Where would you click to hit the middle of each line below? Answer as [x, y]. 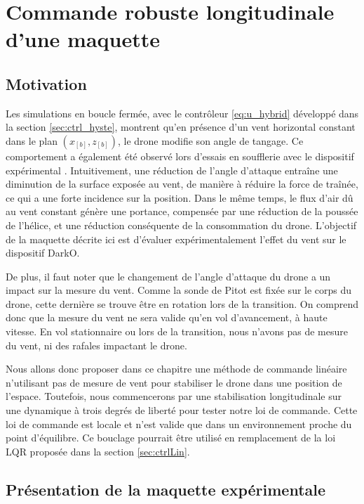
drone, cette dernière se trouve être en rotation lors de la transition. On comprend [182, 303]
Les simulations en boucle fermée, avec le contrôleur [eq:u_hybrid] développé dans [182, 113]
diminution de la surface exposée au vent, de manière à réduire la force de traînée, [182, 184]
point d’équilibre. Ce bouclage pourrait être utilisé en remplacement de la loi [171, 438]
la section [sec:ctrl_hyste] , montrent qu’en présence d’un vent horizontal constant [181, 127]
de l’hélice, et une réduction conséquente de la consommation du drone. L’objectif [181, 225]
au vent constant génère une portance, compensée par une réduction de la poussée [182, 211]
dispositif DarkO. [43, 253]
